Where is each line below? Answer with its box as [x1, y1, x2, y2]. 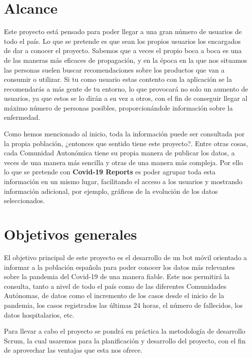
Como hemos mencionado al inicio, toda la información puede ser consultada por [4, 129, 245, 139]
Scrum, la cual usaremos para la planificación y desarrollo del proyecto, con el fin [4, 335, 246, 345]
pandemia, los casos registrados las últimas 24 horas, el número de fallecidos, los [4, 300, 243, 310]
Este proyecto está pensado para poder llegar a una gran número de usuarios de [4, 26, 242, 37]
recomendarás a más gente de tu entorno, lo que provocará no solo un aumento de [4, 83, 249, 94]
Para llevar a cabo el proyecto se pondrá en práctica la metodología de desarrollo [4, 326, 246, 336]
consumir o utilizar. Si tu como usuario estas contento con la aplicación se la [4, 74, 232, 84]
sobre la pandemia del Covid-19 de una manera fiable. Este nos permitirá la [4, 271, 230, 282]
